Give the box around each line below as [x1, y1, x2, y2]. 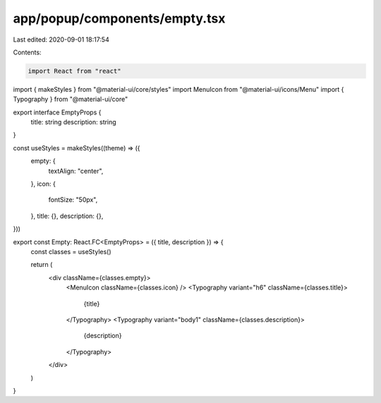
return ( [30, 260, 53, 269]
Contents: [13, 48, 42, 56]
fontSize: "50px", [48, 196, 98, 204]
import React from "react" [28, 67, 121, 75]
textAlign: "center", [48, 167, 104, 175]
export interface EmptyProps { [13, 108, 102, 116]
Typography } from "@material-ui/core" [13, 95, 128, 104]
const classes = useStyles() [30, 247, 112, 255]
